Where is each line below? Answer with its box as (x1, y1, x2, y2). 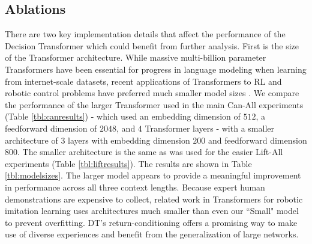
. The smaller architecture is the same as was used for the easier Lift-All (17, 145, 283, 158)
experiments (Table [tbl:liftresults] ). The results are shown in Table (5, 157, 252, 169)
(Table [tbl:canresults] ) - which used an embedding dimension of (5, 110, 241, 123)
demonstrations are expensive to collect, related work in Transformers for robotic (5, 192, 303, 205)
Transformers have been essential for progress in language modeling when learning (5, 63, 307, 75)
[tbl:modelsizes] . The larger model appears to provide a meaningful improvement (5, 169, 301, 181)
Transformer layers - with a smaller (145, 121, 274, 134)
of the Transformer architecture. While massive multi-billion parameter (5, 51, 266, 64)
